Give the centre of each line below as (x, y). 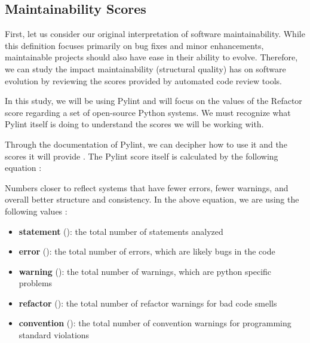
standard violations (54, 335)
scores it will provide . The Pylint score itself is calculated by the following (142, 156)
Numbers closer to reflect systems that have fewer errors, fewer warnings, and (147, 187)
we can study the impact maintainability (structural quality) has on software (145, 68)
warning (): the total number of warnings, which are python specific (145, 271)
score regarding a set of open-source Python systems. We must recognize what (148, 112)
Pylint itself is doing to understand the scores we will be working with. (134, 124)
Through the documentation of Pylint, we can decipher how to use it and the (146, 144)
